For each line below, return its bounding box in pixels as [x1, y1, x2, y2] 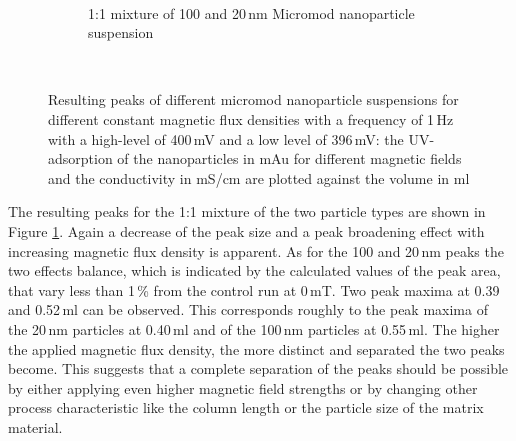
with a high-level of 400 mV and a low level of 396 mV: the [48, 128, 404, 149]
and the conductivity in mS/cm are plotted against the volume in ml [48, 167, 470, 188]
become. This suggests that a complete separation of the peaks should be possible [8, 358, 509, 379]
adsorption [48, 148, 113, 169]
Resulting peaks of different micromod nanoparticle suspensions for [48, 89, 459, 110]
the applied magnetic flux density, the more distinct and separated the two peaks [8, 338, 505, 359]
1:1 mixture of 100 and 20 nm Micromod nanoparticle [88, 2, 415, 23]
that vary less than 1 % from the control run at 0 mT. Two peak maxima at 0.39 [8, 279, 500, 300]
